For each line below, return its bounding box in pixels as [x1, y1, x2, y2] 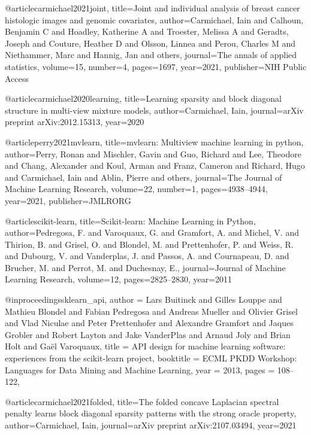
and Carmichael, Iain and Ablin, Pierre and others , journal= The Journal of [5, 171, 282, 183]
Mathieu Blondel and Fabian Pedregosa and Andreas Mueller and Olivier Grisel [5, 305, 298, 317]
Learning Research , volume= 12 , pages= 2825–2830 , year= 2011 [5, 273, 233, 285]
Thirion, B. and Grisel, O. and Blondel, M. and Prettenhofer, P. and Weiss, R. [5, 238, 294, 250]
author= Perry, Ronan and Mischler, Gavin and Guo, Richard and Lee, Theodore [5, 147, 301, 160]
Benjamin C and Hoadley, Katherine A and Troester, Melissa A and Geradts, [5, 25, 289, 38]
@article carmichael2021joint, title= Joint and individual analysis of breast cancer [5, 2, 300, 14]
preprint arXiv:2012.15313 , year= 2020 [5, 115, 144, 128]
